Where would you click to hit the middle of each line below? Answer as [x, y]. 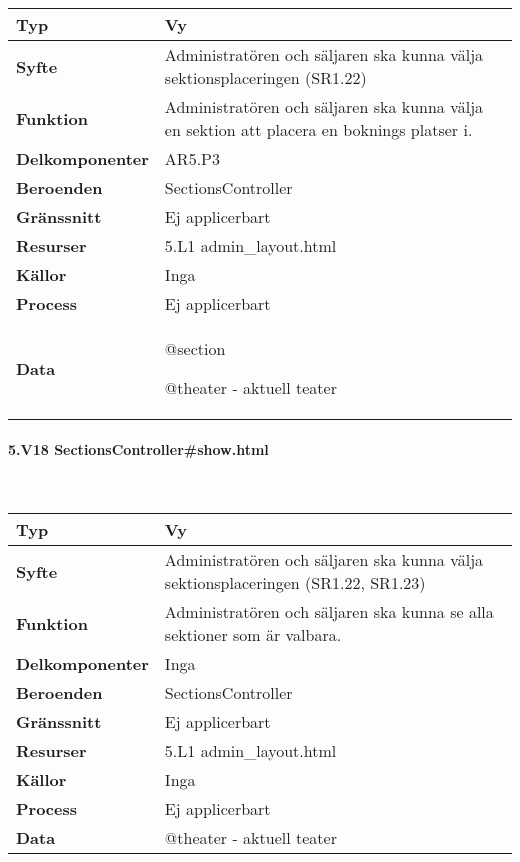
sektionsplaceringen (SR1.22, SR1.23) [295, 583]
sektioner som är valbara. [253, 635]
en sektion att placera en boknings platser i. [318, 129]
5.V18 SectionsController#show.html [138, 448]
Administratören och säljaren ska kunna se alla [329, 612]
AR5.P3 [192, 158]
